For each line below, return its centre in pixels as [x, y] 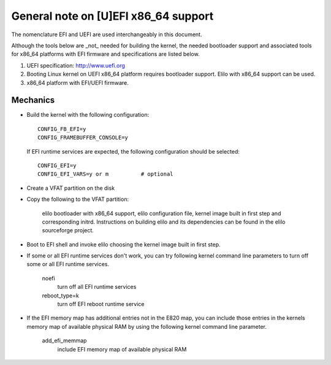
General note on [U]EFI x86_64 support [112, 16]
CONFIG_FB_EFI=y [62, 129]
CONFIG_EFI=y [57, 165]
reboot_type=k [60, 296]
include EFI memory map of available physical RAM [122, 349]
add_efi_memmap [64, 340]
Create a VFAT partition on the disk [71, 188]
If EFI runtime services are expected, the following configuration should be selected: [133, 151]
